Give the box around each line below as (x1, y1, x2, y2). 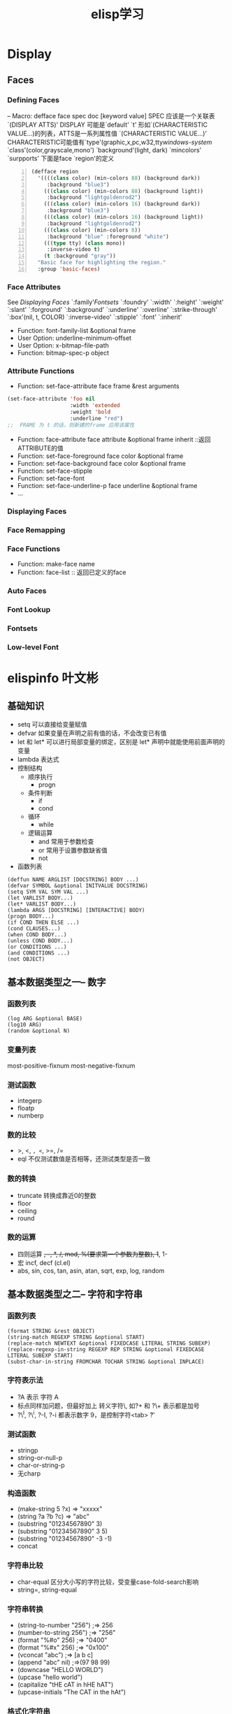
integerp (17, 1096, 42, 1105)
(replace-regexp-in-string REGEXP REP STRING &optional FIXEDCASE (7, 1345, 205, 1353)
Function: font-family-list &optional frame (17, 327, 136, 335)
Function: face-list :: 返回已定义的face (17, 568, 126, 576)
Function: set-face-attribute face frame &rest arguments (17, 382, 180, 390)
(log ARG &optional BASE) (7, 1015, 82, 1022)
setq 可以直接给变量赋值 (17, 720, 87, 728)
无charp (17, 1469, 41, 1478)
